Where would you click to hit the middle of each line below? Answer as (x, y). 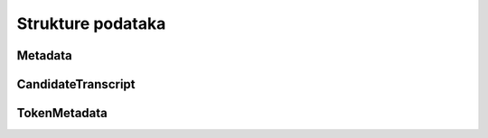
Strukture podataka (91, 23)
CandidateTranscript (76, 84)
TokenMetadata (62, 113)
